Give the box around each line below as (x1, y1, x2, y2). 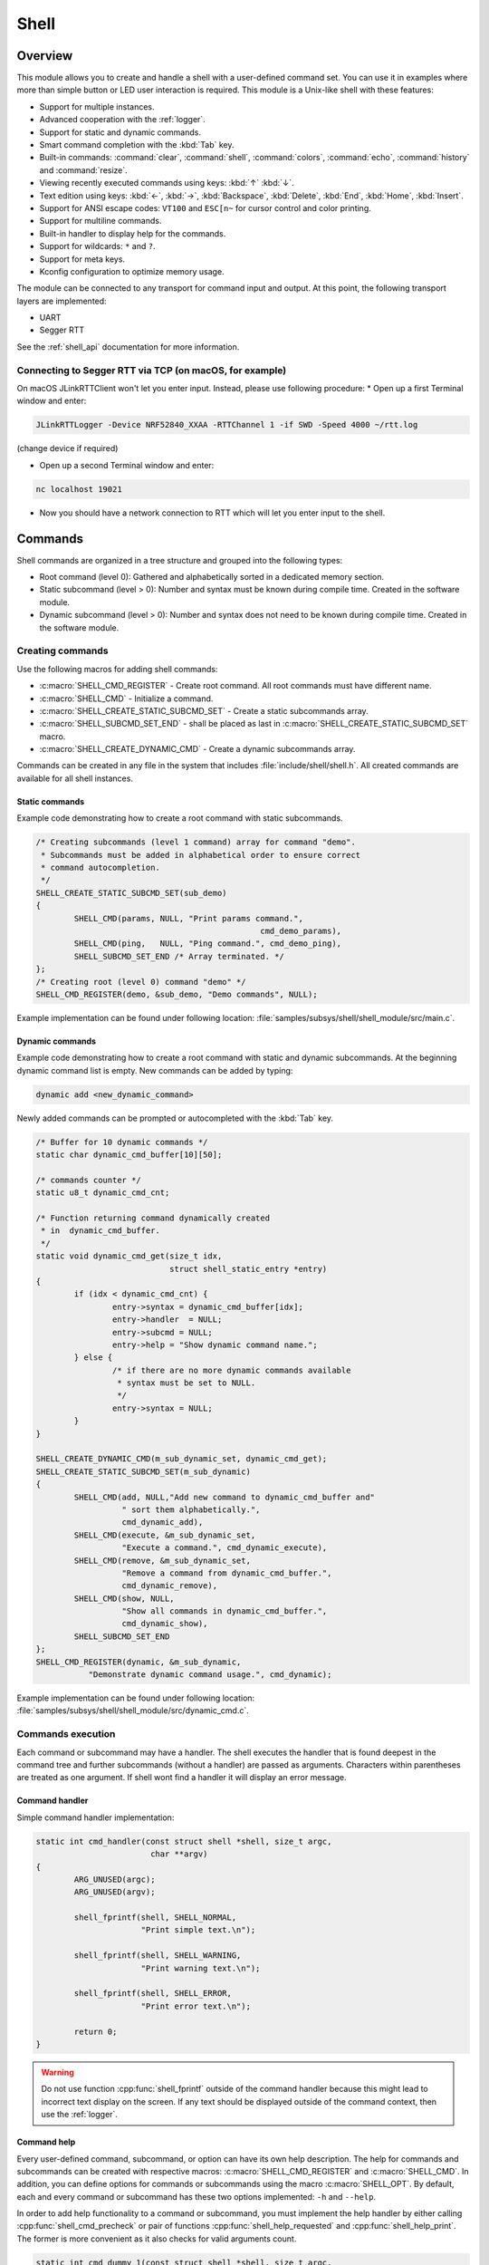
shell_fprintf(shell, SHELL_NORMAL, (73, 1913, 237, 1923)
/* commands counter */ (35, 1174, 142, 1185)
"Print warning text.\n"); (140, 1962, 261, 1973)
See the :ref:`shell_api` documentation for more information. (16, 341, 240, 352)
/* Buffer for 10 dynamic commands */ (35, 1137, 208, 1147)
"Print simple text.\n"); (140, 1925, 256, 1935)
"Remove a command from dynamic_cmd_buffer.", (121, 1567, 332, 1578)
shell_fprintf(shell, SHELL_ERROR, (73, 1989, 233, 1999)
